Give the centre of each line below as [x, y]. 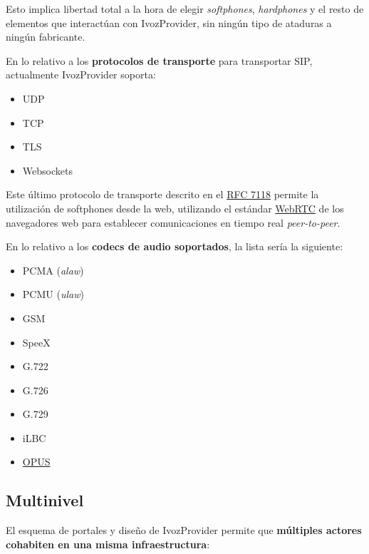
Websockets [47, 170]
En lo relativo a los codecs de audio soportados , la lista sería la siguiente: [175, 246]
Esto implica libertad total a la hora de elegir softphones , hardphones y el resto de [185, 9]
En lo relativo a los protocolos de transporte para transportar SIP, [159, 60]
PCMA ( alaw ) [53, 270]
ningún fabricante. [46, 37]
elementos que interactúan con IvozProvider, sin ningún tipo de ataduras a [169, 22]
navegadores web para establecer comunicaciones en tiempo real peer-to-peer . [173, 222]
